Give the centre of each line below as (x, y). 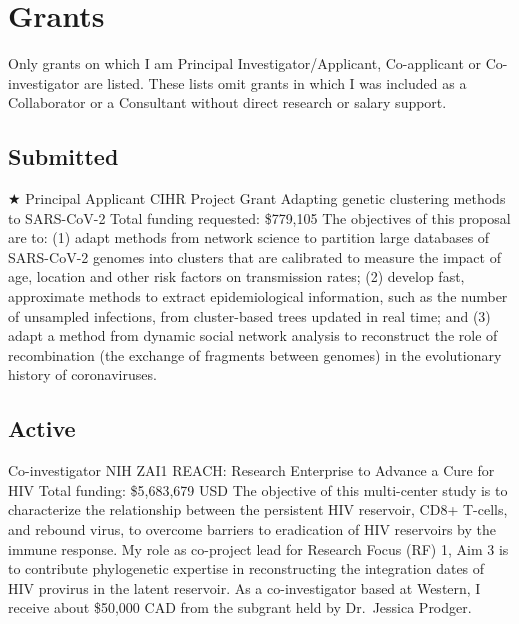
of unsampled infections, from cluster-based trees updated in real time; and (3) (249, 315)
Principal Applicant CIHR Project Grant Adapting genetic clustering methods (265, 198)
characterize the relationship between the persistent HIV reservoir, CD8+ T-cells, (258, 509)
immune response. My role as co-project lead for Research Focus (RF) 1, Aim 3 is (258, 548)
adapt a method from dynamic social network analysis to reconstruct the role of (253, 335)
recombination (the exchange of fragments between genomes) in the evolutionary (255, 354)
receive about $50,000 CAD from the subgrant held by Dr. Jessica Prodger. (240, 607)
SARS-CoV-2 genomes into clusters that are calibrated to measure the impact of (254, 256)
